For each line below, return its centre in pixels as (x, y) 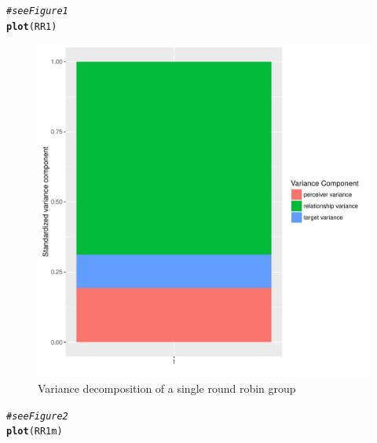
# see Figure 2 (37, 416)
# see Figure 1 (37, 11)
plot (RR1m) (35, 432)
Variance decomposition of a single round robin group (167, 388)
